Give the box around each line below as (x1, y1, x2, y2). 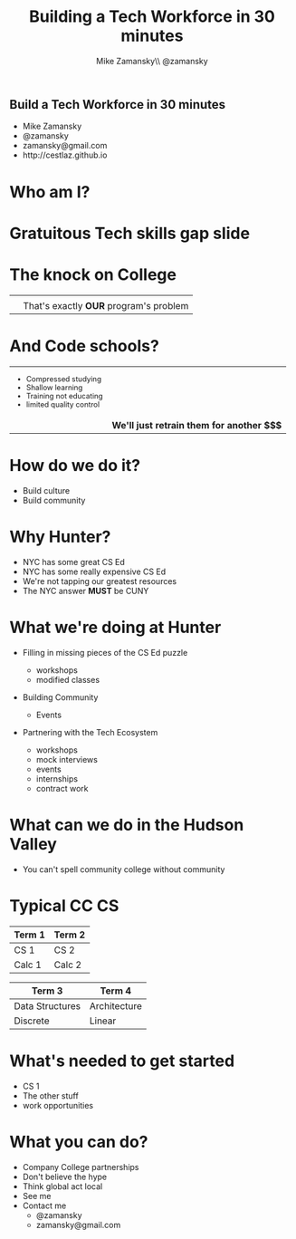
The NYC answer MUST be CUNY (22, 586, 149, 597)
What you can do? (9, 1132, 148, 1152)
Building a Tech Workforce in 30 (28, 6, 276, 27)
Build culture (22, 485, 71, 496)
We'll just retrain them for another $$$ (111, 419, 282, 432)
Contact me (22, 1200, 67, 1211)
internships (35, 773, 79, 784)
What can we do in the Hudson (9, 815, 244, 835)
